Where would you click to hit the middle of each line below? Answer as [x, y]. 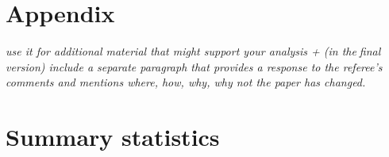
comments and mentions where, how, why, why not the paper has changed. [186, 82]
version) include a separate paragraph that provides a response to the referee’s [194, 66]
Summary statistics [113, 137]
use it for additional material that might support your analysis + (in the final [193, 51]
